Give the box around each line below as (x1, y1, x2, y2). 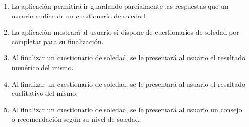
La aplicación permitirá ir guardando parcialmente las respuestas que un (11, 1, 228, 11)
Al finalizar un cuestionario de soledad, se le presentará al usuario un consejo (11, 104, 242, 114)
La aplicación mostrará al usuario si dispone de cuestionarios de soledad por (11, 27, 239, 37)
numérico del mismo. (11, 62, 74, 72)
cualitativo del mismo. (11, 88, 78, 98)
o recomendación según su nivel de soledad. (11, 114, 141, 124)
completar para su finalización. (11, 36, 104, 46)
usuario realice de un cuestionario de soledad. (11, 10, 147, 20)
